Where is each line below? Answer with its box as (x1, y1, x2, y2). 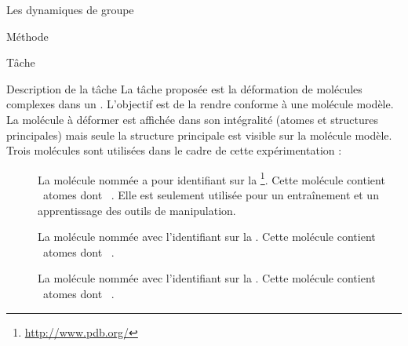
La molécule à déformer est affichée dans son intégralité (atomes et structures (6, 111, 379, 127)
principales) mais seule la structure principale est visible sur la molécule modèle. (6, 126, 392, 143)
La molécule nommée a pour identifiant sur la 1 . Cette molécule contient (38, 169, 385, 188)
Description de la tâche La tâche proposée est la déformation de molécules (6, 80, 362, 97)
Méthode (6, 27, 49, 44)
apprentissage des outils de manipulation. (38, 202, 236, 218)
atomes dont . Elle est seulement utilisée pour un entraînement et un (42, 187, 379, 202)
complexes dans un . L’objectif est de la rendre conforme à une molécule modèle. (6, 96, 394, 112)
